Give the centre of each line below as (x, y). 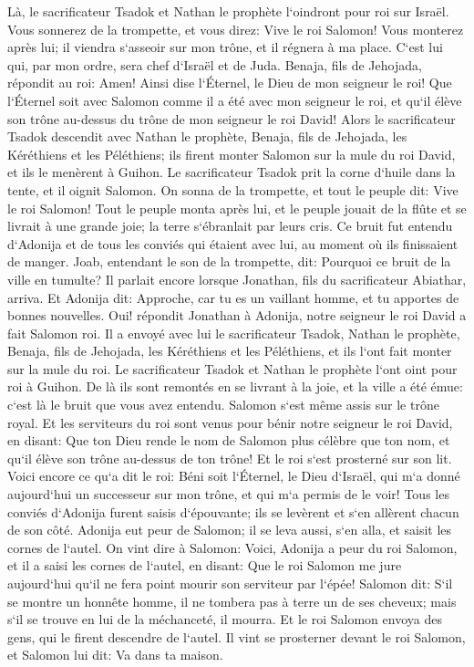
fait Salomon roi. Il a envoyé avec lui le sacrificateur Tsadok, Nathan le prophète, (234, 333)
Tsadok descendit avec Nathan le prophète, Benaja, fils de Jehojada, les (207, 136)
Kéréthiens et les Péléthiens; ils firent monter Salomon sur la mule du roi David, (232, 154)
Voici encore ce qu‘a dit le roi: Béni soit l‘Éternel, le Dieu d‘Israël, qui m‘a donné (234, 476)
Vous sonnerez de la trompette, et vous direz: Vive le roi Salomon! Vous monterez (236, 29)
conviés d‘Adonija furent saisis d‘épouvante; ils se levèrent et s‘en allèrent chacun (233, 511)
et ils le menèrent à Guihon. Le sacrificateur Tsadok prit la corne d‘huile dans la (232, 172)
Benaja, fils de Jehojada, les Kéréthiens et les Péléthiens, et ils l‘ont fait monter (230, 351)
